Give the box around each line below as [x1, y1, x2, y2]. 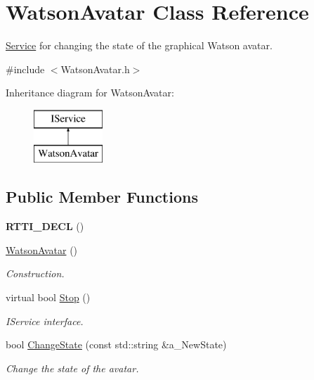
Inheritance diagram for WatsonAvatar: [6, 85, 174, 100]
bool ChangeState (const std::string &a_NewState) [6, 337, 227, 352]
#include [6, 61, 45, 76]
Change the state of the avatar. [6, 360, 139, 375]
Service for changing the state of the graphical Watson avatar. [6, 38, 273, 53]
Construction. [6, 266, 65, 281]
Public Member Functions [6, 186, 198, 208]
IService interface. [6, 313, 84, 328]
